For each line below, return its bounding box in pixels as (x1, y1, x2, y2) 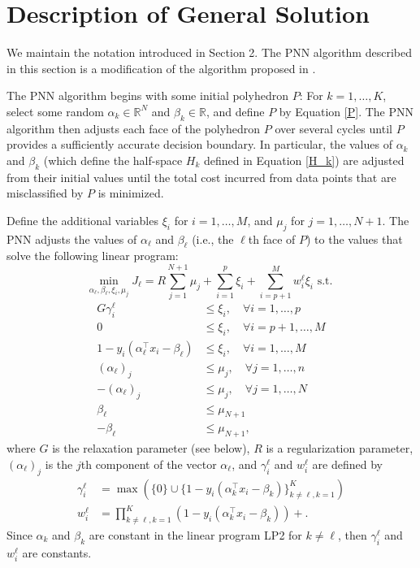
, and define (206, 102, 265, 119)
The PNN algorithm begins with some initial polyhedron (6, 87, 288, 104)
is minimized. (97, 184, 164, 202)
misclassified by (6, 184, 84, 202)
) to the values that (305, 230, 403, 247)
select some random (6, 102, 104, 119)
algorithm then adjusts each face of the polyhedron (6, 119, 261, 137)
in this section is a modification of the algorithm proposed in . (6, 59, 316, 76)
